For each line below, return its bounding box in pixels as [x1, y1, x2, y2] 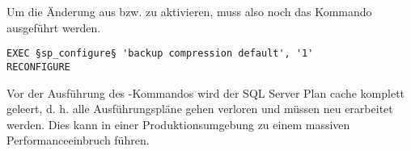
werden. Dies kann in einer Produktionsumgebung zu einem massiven [6, 115, 350, 132]
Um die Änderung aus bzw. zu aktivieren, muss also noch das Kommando [6, 3, 372, 19]
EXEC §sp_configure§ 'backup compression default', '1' [6, 48, 314, 60]
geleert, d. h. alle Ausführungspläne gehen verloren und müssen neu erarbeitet [6, 100, 393, 117]
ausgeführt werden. [6, 19, 101, 36]
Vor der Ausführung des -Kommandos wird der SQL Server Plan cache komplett [6, 84, 405, 101]
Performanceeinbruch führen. [6, 132, 150, 149]
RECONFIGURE [6, 61, 70, 73]
